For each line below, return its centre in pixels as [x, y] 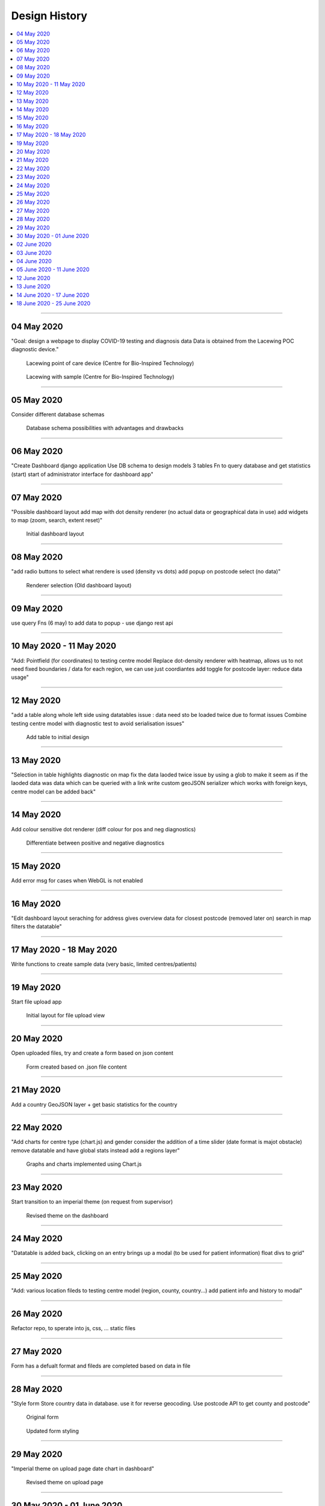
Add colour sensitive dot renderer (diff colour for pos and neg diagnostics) [104, 829]
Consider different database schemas [58, 414]
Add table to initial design [58, 737]
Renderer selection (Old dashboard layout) [79, 585]
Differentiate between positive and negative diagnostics [95, 843]
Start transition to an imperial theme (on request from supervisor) [92, 1202]
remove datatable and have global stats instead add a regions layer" [95, 1150]
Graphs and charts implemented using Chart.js [84, 1164]
